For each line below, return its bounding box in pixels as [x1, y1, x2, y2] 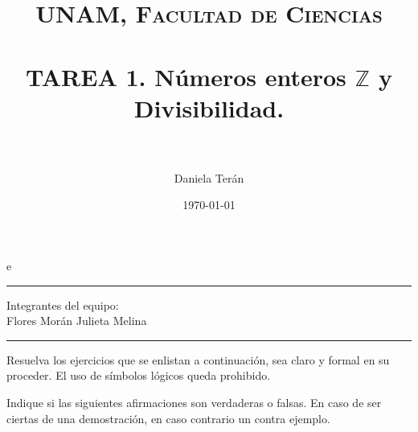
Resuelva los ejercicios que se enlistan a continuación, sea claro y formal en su [6, 351, 390, 368]
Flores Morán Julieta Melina [6, 312, 147, 329]
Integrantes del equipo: [6, 296, 119, 313]
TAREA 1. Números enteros [26, 60, 346, 93]
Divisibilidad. [133, 91, 285, 124]
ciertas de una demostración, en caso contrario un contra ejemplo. [6, 409, 330, 426]
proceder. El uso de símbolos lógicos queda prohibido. [6, 367, 271, 384]
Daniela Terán [174, 169, 244, 186]
